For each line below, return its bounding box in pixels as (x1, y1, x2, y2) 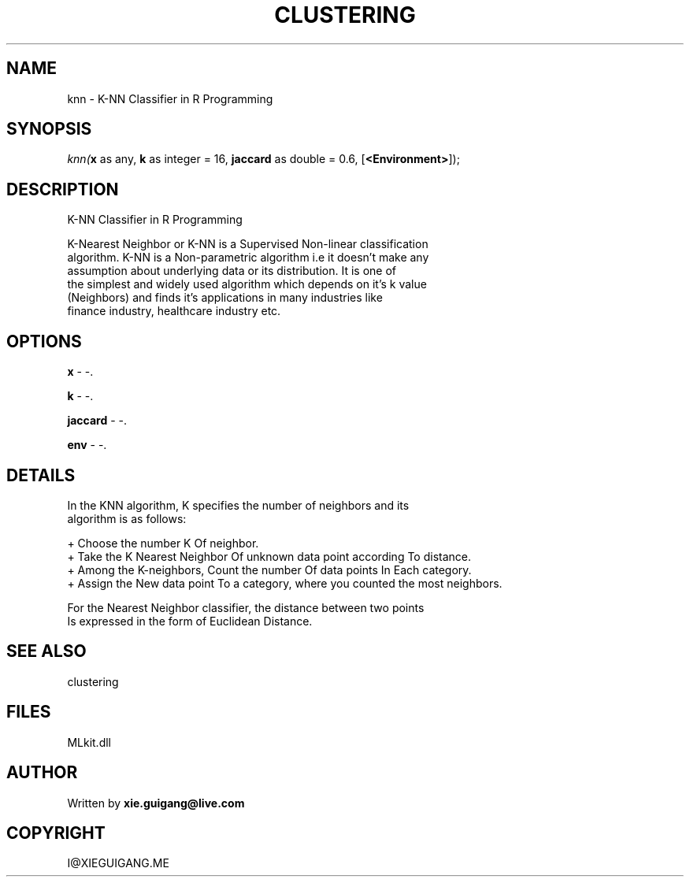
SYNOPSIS (6, 119, 92, 139)
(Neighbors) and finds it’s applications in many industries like (67, 291, 383, 305)
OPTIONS (6, 331, 82, 351)
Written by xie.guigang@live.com (67, 796, 245, 810)
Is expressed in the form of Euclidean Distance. (67, 614, 313, 628)
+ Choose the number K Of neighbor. (67, 536, 259, 550)
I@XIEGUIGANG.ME (67, 856, 169, 870)
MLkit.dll (67, 735, 111, 749)
